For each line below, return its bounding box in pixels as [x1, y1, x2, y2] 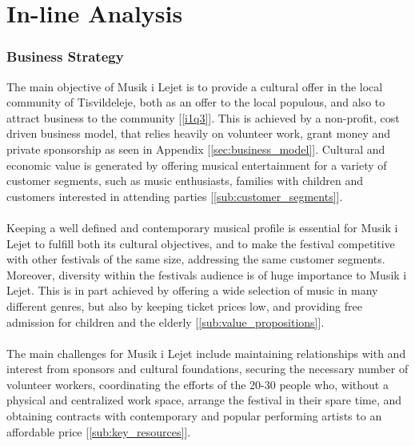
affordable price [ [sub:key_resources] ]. [6, 423, 191, 440]
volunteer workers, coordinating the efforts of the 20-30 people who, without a [6, 376, 389, 392]
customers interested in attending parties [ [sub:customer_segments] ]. [6, 187, 343, 204]
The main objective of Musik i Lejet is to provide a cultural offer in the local [6, 78, 383, 94]
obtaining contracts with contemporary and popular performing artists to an [6, 408, 382, 424]
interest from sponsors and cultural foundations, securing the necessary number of [6, 360, 409, 377]
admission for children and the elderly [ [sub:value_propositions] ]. [6, 313, 325, 330]
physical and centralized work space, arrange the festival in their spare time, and [6, 392, 402, 408]
